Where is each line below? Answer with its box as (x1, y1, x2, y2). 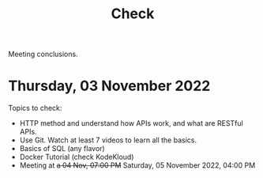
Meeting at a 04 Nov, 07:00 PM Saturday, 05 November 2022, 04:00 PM (19, 161, 256, 170)
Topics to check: (8, 104, 62, 113)
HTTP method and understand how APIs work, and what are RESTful (19, 119, 243, 128)
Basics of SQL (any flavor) (19, 144, 105, 153)
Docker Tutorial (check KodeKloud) (19, 152, 134, 162)
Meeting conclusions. (8, 49, 78, 59)
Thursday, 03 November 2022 (8, 77, 211, 95)
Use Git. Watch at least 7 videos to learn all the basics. (19, 135, 197, 145)
